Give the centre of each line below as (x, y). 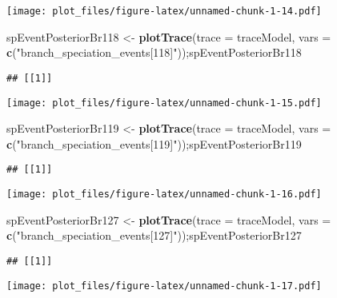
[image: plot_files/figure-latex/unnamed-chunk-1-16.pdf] (164, 194)
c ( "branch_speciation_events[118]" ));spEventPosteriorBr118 (154, 52)
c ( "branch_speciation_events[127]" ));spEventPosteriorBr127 (154, 235)
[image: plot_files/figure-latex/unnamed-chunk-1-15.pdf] (164, 103)
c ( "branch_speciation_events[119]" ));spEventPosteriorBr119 (154, 143)
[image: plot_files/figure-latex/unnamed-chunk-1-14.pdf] (164, 11)
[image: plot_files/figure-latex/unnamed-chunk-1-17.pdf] (164, 286)
